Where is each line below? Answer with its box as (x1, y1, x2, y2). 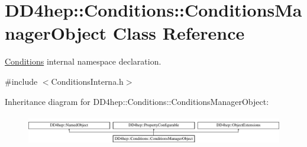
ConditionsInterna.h (51, 75, 124, 87)
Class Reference (112, 21, 245, 45)
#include (5, 75, 38, 87)
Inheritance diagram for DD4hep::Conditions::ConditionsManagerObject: (5, 95, 269, 107)
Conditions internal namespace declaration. (5, 55, 161, 68)
